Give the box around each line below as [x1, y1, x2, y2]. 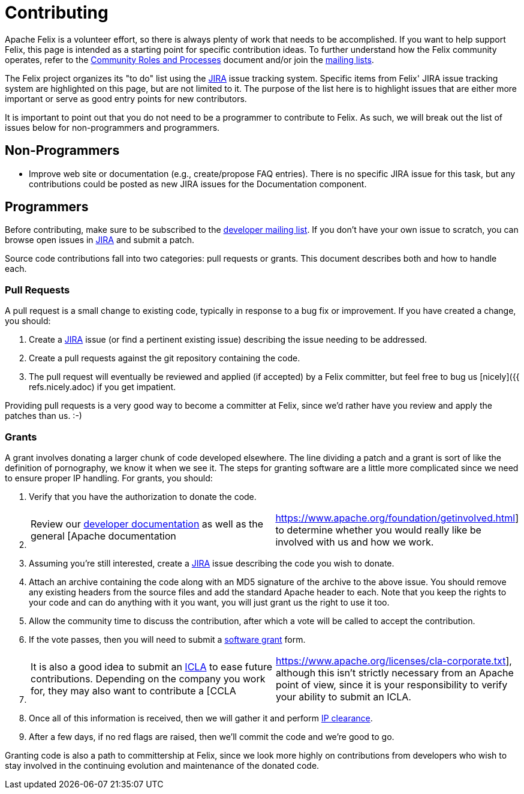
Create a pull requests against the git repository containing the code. [29, 353, 300, 364]
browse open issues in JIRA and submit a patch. [5, 235, 195, 245]
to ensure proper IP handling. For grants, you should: [5, 472, 213, 483]
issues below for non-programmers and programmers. [5, 122, 220, 133]
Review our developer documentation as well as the [31, 517, 264, 530]
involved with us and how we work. [275, 535, 434, 548]
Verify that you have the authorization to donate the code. [29, 491, 257, 502]
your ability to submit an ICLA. [276, 690, 411, 703]
